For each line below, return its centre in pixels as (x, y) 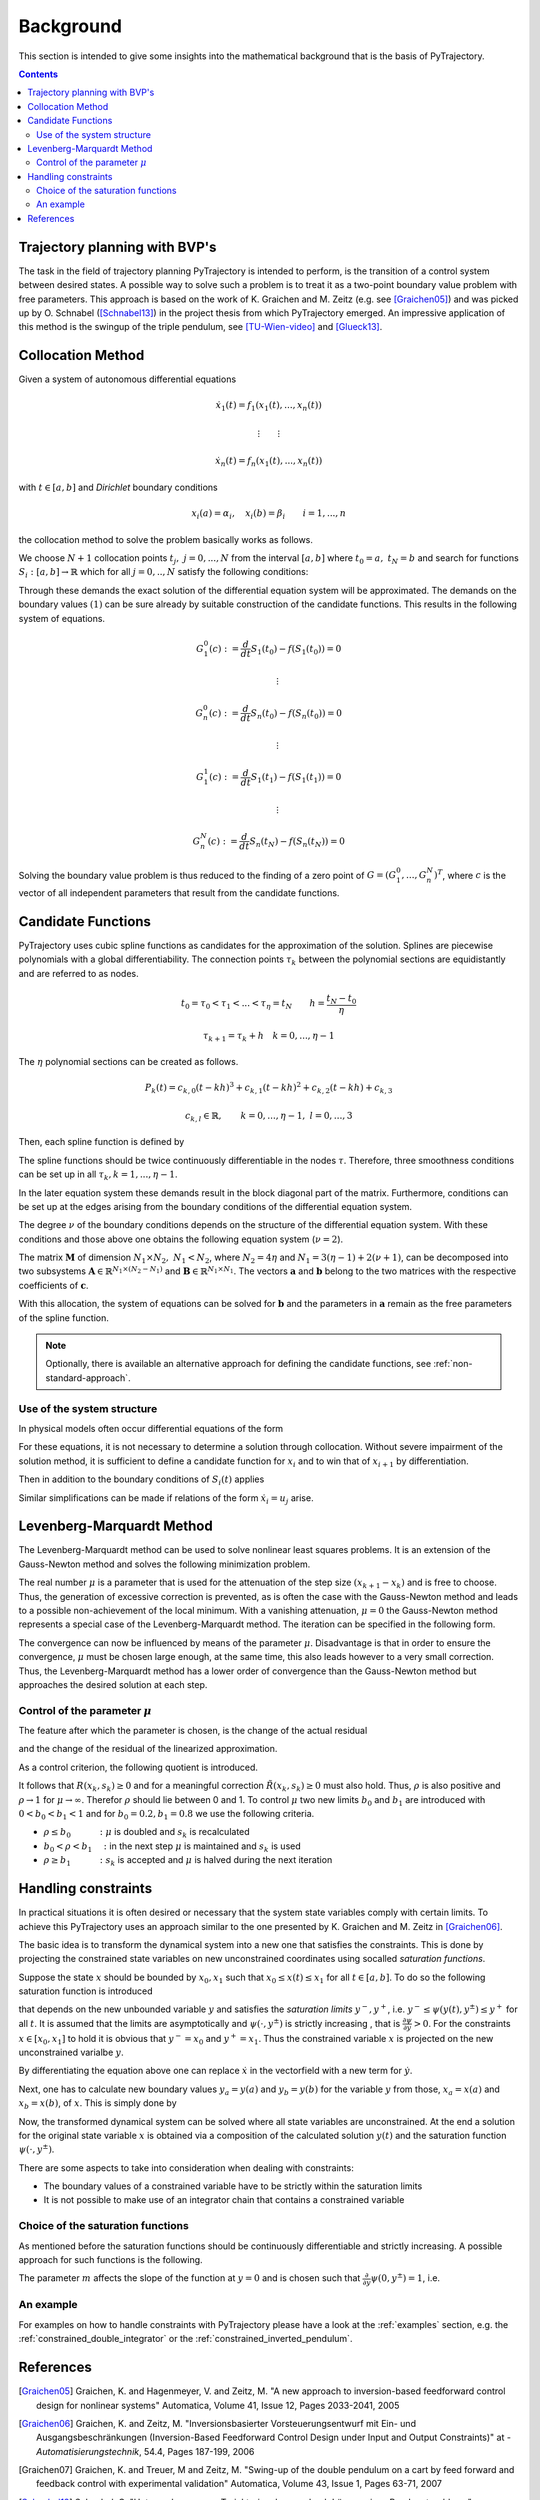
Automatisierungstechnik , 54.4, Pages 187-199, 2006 (145, 2451)
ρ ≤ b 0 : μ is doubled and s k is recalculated (146, 1833)
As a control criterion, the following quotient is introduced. (138, 1767)
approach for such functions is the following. (111, 2259)
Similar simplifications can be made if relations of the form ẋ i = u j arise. (166, 1498)
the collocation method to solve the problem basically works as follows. (166, 539)
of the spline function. (63, 1317)
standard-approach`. (88, 1377)
